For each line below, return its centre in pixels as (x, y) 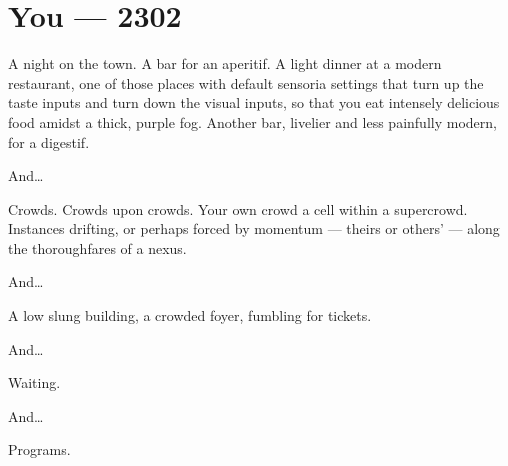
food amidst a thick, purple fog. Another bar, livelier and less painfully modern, (252, 121)
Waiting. (34, 382)
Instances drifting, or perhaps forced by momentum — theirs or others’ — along (254, 228)
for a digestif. (49, 141)
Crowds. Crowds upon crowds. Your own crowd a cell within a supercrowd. (238, 208)
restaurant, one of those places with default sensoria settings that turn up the (246, 82)
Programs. (39, 449)
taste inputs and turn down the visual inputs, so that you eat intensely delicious (254, 102)
